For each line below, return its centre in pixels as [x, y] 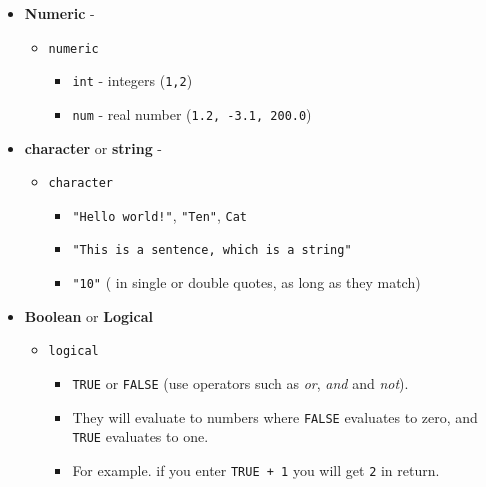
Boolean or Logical [88, 315]
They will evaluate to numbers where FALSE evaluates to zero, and [275, 416]
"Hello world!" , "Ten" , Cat [160, 214]
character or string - [93, 147]
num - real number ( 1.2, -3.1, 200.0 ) [192, 113]
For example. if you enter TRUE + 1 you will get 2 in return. [256, 470]
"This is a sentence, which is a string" [212, 250]
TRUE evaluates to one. [140, 436]
